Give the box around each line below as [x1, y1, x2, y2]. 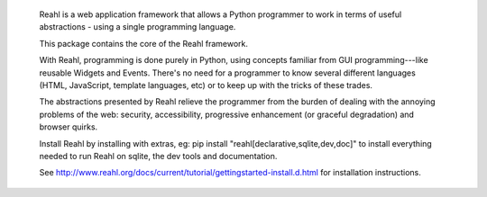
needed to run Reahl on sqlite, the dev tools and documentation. [39, 150, 278, 161]
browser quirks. [39, 121, 98, 132]
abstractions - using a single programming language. [39, 22, 236, 32]
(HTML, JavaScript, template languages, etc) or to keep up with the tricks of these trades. [39, 79, 373, 90]
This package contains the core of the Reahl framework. [39, 38, 248, 49]
